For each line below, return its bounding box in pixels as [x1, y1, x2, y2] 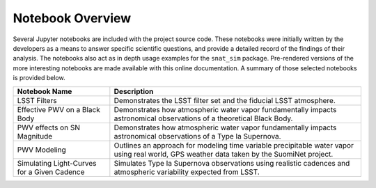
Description [113, 86, 154, 96]
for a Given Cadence [17, 167, 85, 177]
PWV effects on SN [17, 123, 80, 132]
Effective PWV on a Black [17, 104, 100, 114]
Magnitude [17, 131, 53, 141]
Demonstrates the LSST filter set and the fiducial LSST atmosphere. [113, 95, 336, 105]
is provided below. [13, 74, 65, 82]
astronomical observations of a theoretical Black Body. [113, 113, 293, 123]
